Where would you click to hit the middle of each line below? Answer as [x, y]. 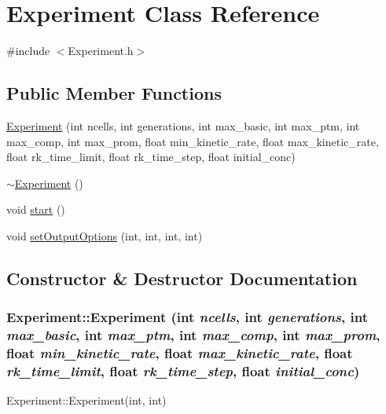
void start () [36, 209]
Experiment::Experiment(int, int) [86, 400]
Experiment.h [101, 51]
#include [28, 51]
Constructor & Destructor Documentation [182, 278]
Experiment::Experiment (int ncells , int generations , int [187, 317]
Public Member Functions [114, 93]
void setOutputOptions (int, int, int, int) [105, 235]
